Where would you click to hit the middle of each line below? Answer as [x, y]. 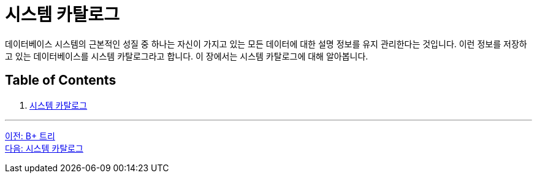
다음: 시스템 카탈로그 [44, 148]
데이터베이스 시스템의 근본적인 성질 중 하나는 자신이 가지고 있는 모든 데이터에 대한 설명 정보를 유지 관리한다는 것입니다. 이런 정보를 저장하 [266, 44]
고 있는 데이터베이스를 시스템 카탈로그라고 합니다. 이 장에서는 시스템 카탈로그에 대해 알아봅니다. [187, 56]
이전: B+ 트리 [30, 136]
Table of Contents [61, 80]
